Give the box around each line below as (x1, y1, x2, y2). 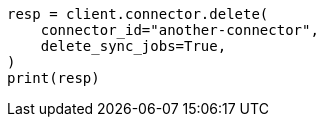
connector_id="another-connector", (40, 22, 319, 38)
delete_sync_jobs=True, (40, 38, 227, 54)
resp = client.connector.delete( (7, 6, 269, 22)
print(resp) (7, 70, 100, 86)
